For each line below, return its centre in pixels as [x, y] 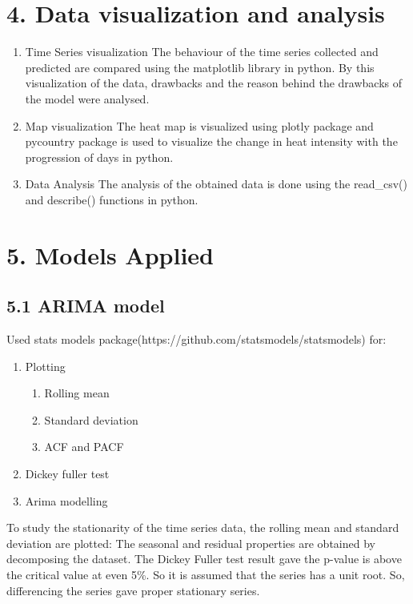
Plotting [45, 366]
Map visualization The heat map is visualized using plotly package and [199, 125]
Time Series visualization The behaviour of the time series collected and [202, 52]
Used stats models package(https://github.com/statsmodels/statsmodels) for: [196, 339]
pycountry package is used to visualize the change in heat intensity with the [211, 141]
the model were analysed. [87, 98]
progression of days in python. [99, 157]
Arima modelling [66, 500]
